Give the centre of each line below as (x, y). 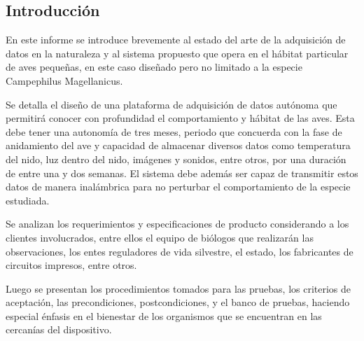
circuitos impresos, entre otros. (71, 265)
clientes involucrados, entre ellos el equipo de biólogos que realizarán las (160, 237)
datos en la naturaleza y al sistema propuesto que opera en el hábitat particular (177, 53)
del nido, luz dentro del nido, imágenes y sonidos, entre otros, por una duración (176, 159)
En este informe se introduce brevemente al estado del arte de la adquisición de (176, 40)
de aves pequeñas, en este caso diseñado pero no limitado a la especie (154, 67)
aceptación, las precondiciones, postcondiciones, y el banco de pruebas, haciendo (178, 302)
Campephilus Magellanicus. (64, 80)
